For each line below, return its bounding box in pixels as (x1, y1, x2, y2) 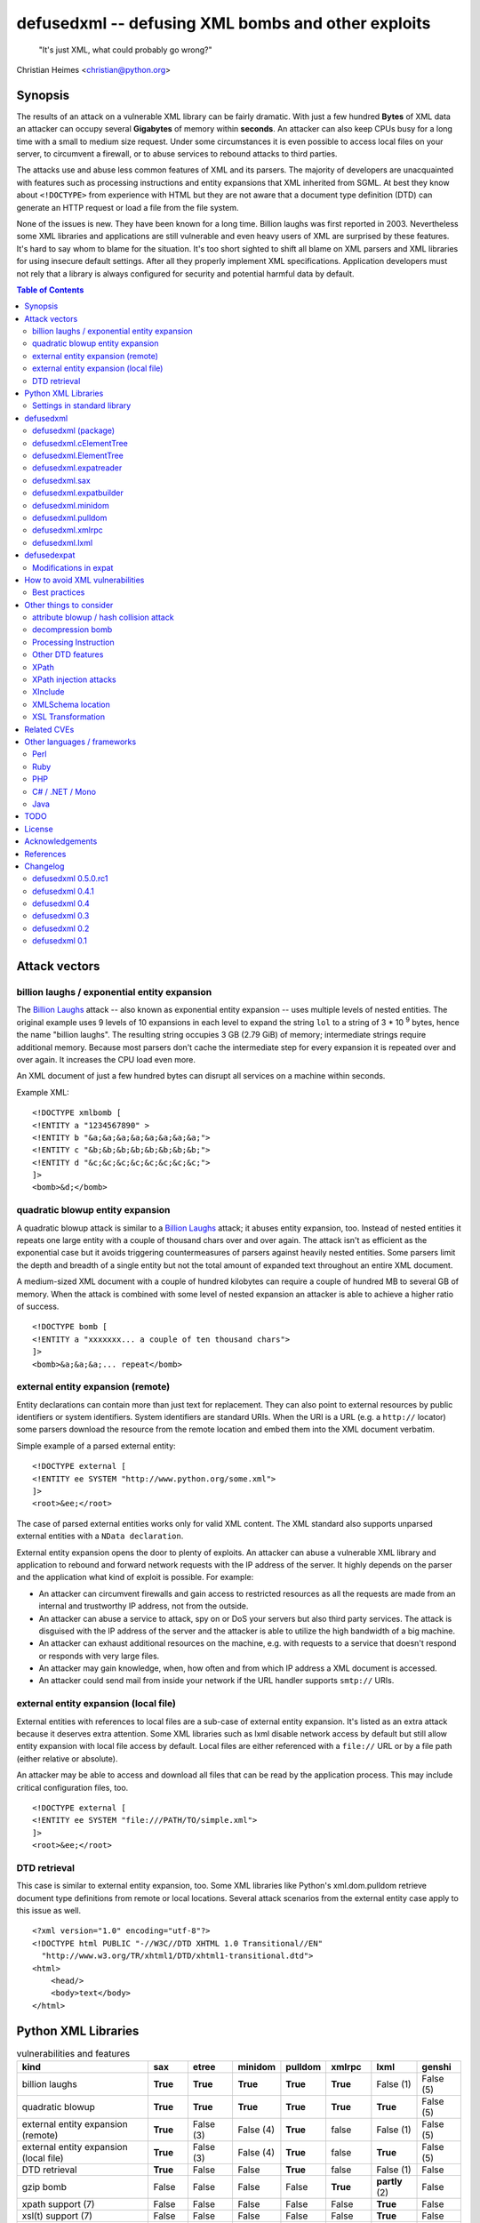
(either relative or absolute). (16, 1753, 118, 1764)
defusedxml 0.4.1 (32, 886, 95, 896)
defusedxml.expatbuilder (32, 487, 124, 498)
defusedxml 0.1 (32, 935, 88, 946)
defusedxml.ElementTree (32, 450, 124, 461)
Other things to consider (24, 599, 114, 610)
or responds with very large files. (38, 1650, 160, 1661)
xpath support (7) (21, 2198, 95, 2211)
